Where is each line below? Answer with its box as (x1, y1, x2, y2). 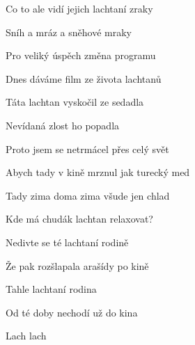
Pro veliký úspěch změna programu (6, 48, 156, 63)
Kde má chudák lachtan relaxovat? (6, 211, 153, 226)
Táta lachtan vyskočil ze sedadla (6, 95, 144, 109)
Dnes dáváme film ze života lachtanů (6, 71, 162, 86)
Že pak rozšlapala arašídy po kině (6, 258, 149, 273)
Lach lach (6, 328, 47, 343)
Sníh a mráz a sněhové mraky (6, 24, 132, 39)
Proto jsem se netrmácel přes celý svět (6, 141, 169, 156)
